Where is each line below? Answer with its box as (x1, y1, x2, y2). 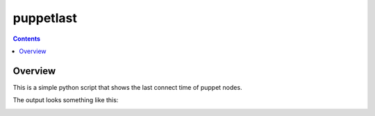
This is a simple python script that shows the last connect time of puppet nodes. (12, 83, 242, 91)
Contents (12, 35, 41, 43)
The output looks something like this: (12, 96, 119, 104)
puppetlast (12, 10, 78, 26)
